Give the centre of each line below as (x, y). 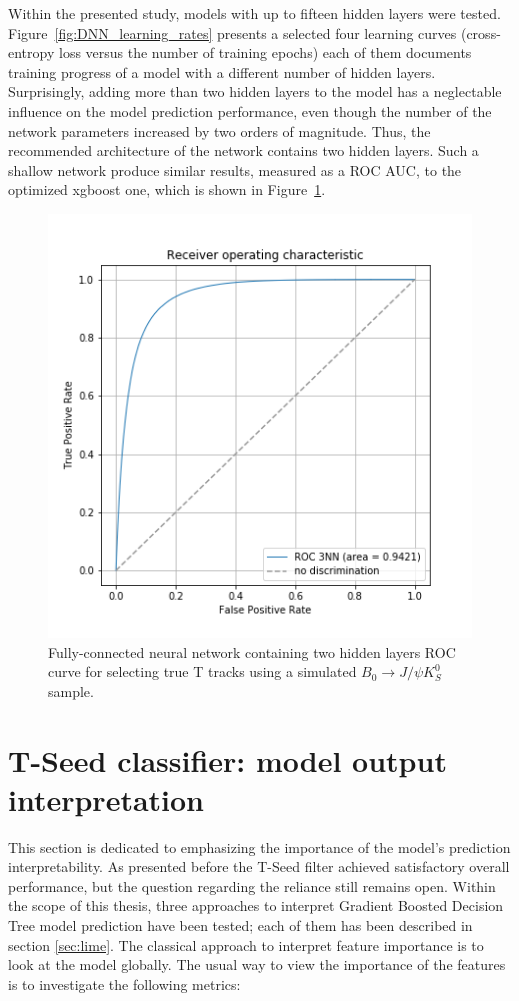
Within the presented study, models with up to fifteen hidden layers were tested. (254, 13)
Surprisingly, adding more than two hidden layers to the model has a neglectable (255, 91)
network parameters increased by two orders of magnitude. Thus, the (219, 130)
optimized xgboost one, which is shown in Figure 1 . (167, 189)
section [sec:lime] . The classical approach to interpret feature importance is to (246, 944)
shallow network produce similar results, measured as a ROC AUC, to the (235, 169)
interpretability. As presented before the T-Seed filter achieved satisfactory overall (259, 866)
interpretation (106, 798)
